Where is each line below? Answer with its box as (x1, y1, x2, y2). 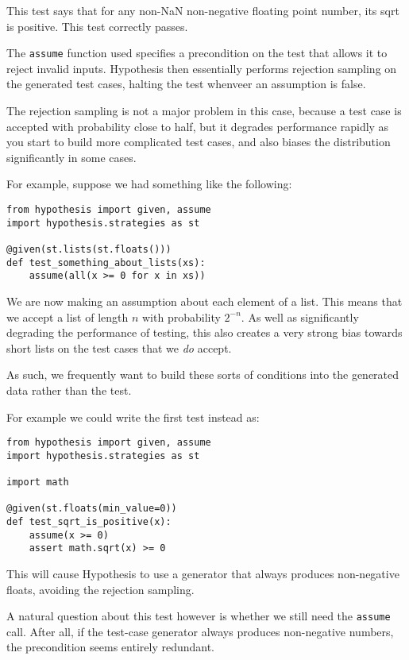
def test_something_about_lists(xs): (6, 257, 206, 268)
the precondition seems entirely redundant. (6, 639, 215, 655)
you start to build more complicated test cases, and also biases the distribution (6, 133, 391, 150)
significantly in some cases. (6, 149, 137, 165)
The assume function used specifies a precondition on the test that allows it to (6, 44, 388, 61)
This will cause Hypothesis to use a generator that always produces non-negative (6, 565, 399, 581)
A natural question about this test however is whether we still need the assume (6, 608, 391, 624)
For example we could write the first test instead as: (6, 408, 260, 425)
